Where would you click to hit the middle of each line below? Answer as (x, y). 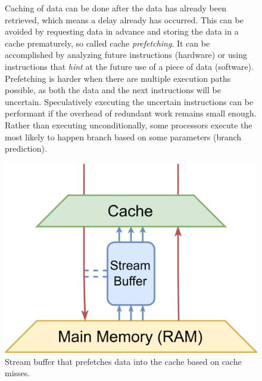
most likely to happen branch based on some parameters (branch (123, 136)
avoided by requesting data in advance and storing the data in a (122, 31)
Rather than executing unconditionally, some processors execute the (129, 125)
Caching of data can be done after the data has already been (116, 8)
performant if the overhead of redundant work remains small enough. (131, 113)
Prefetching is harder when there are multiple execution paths (118, 78)
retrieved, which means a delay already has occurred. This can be (124, 19)
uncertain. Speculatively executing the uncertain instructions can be (129, 101)
